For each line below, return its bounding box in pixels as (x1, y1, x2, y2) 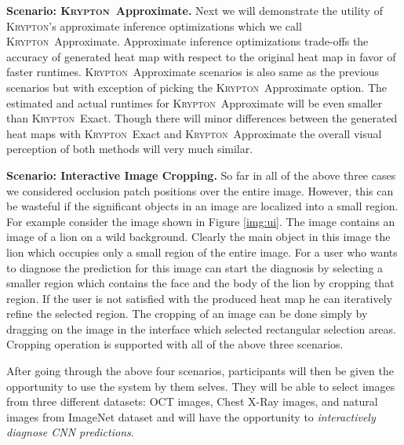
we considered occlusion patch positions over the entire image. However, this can (6, 182, 394, 199)
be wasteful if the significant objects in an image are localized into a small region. (6, 198, 399, 214)
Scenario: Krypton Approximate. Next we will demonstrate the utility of (6, 2, 383, 18)
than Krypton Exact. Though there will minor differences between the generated (6, 110, 398, 126)
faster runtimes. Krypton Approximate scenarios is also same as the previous (6, 64, 380, 80)
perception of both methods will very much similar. (6, 140, 253, 157)
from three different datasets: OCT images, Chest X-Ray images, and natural (6, 393, 378, 410)
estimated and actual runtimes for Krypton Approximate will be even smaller (6, 94, 383, 111)
